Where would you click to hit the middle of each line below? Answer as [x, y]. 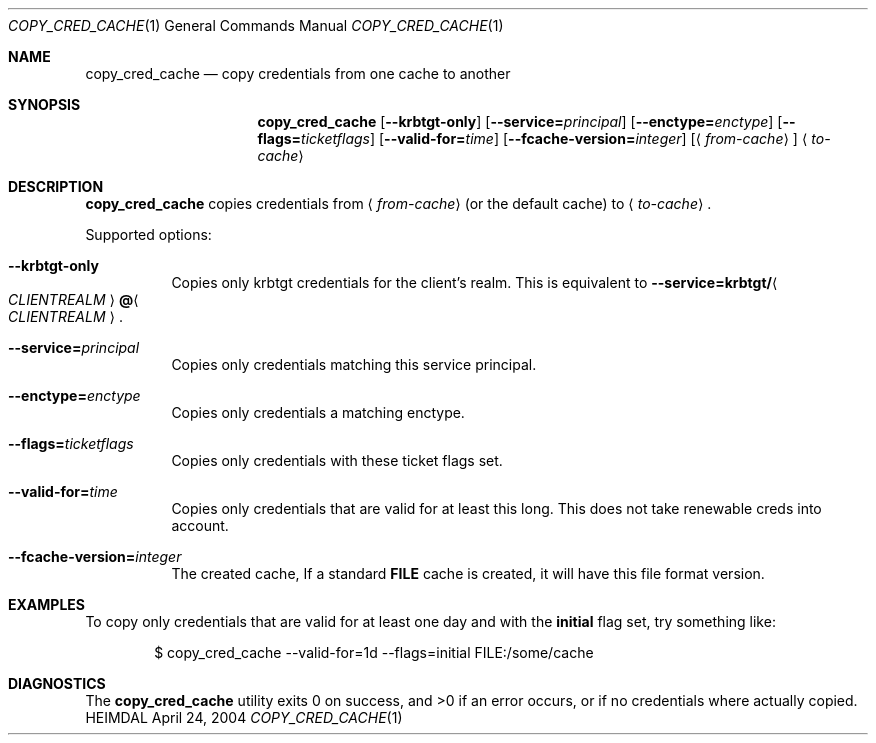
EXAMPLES [46, 604]
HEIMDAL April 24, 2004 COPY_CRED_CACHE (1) [244, 717]
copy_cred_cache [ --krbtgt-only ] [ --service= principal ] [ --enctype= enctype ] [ [520, 121]
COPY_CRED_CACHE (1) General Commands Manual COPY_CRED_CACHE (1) [256, 25]
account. [200, 525]
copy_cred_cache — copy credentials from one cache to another [298, 73]
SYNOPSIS [44, 104]
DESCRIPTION [56, 186]
